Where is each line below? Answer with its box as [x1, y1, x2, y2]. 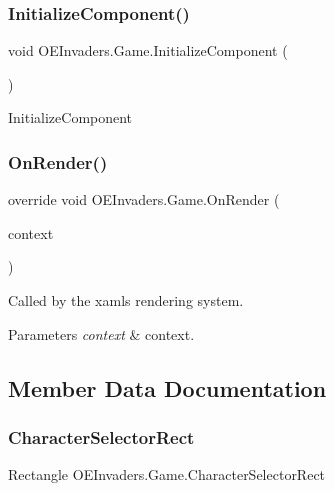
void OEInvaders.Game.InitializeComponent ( [8, 40, 288, 61]
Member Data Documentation [8, 372, 327, 403]
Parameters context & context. [8, 323, 195, 344]
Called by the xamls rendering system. [8, 290, 244, 310]
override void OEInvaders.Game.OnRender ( [8, 189, 280, 210]
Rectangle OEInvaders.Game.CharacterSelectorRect [8, 464, 326, 485]
